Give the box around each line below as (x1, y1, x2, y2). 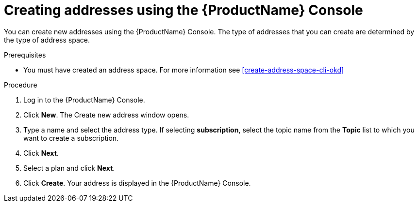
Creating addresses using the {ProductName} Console (4, 2, 363, 18)
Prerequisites (4, 50, 46, 59)
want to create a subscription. (23, 133, 119, 142)
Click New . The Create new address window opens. (23, 110, 189, 119)
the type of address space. (4, 35, 90, 44)
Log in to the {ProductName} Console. (23, 95, 145, 104)
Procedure (4, 80, 37, 89)
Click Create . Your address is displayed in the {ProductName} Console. (23, 178, 251, 187)
